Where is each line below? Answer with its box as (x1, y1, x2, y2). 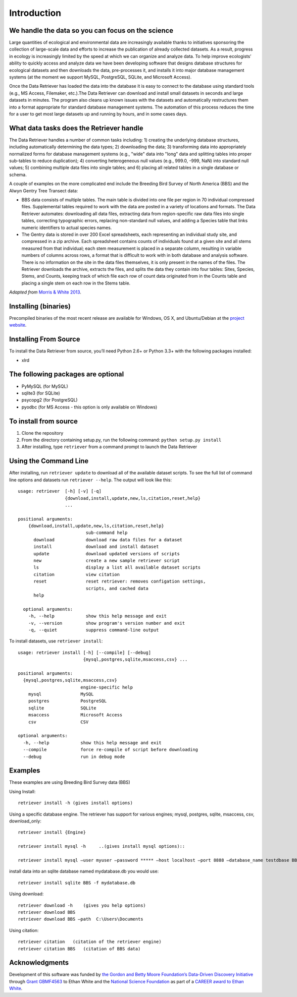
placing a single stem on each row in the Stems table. (21, 280, 131, 286)
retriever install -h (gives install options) (18, 800, 133, 806)
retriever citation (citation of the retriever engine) (18, 939, 162, 944)
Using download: (9, 891, 44, 897)
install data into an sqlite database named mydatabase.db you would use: (9, 868, 159, 875)
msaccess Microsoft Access (28, 712, 123, 718)
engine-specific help (80, 684, 133, 690)
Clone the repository (21, 430, 64, 436)
